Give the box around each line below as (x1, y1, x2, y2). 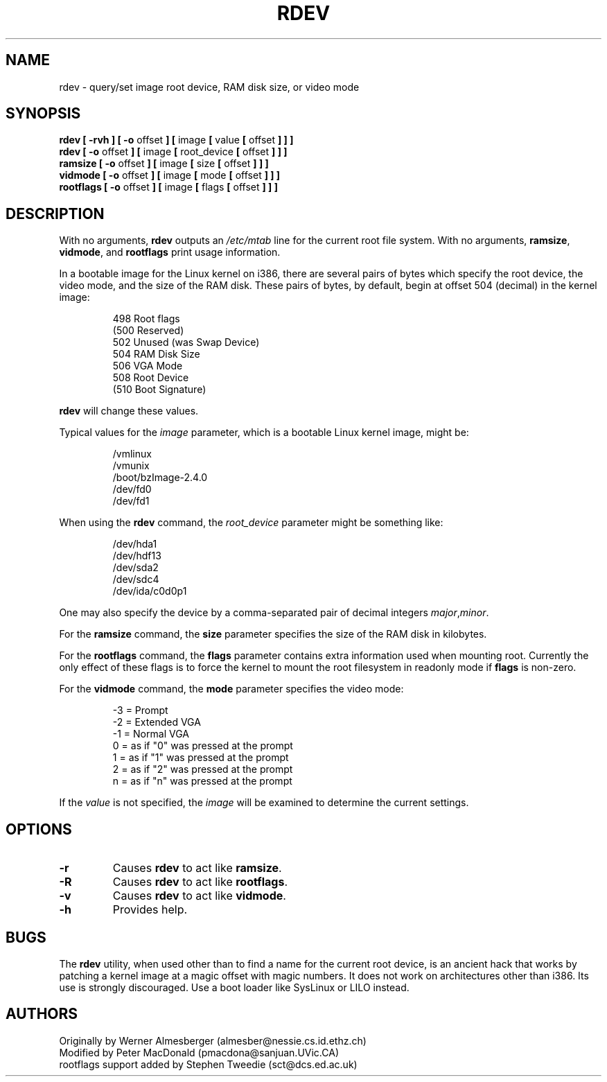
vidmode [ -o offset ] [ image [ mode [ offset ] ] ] (59, 169, 281, 182)
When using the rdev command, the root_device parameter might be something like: (59, 516, 443, 529)
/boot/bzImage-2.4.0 (112, 471, 208, 484)
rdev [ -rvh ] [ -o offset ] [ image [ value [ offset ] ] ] (59, 134, 294, 146)
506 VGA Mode (112, 360, 183, 372)
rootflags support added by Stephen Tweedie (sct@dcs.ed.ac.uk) (59, 1058, 358, 1070)
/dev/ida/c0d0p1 (112, 585, 187, 597)
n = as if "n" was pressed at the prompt (112, 775, 292, 787)
